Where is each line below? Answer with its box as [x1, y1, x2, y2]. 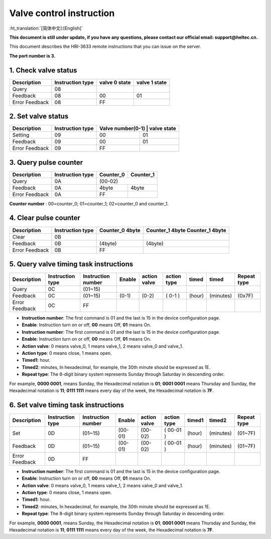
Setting [12, 131, 30, 138]
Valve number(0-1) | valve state [99, 125, 177, 132]
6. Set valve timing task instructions [9, 401, 124, 409]
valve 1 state [136, 79, 167, 86]
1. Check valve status [9, 66, 77, 74]
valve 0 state [99, 79, 131, 86]
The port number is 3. [9, 53, 56, 59]
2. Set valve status [9, 112, 69, 121]
